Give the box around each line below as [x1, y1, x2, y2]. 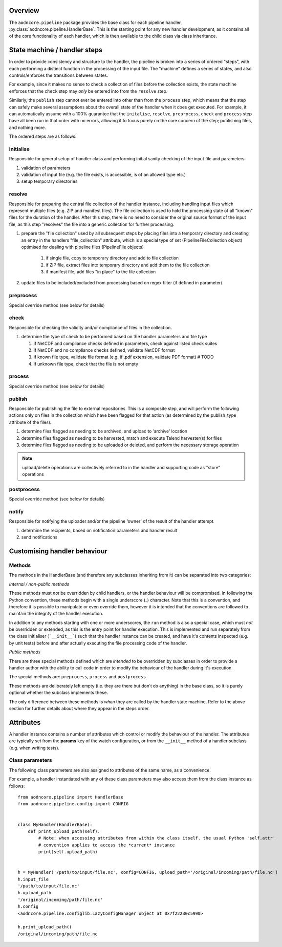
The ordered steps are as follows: [9, 133, 77, 139]
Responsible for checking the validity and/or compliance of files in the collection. [9, 324, 172, 330]
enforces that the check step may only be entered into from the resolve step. [9, 88, 168, 94]
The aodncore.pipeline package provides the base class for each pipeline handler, [9, 20, 182, 25]
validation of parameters [21, 165, 71, 171]
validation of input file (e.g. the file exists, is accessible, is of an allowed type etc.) [21, 172, 186, 178]
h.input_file [18, 876, 49, 882]
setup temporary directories [21, 178, 78, 184]
